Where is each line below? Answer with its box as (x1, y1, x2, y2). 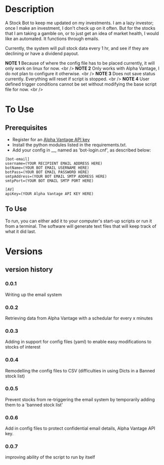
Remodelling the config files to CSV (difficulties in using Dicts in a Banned (5, 367, 155, 373)
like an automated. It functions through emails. (5, 36, 100, 42)
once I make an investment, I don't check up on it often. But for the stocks (5, 25, 156, 31)
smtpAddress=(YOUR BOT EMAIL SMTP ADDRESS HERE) (5, 174, 107, 179)
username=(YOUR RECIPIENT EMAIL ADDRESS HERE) (5, 161, 103, 166)
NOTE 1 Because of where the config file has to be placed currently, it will (5, 60, 155, 66)
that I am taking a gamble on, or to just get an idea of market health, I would (5, 30, 159, 36)
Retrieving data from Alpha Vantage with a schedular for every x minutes (5, 315, 153, 321)
